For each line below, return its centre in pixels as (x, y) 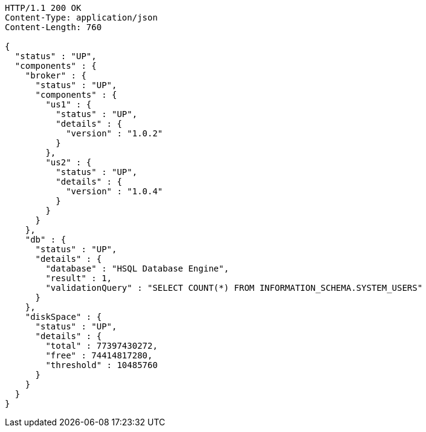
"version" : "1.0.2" (115, 133)
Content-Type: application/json (81, 17)
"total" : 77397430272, (102, 346)
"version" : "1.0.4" (115, 191)
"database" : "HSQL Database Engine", (137, 268)
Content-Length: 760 (53, 27)
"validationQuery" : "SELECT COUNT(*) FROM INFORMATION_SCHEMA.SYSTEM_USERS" (234, 288)
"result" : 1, (79, 278)
